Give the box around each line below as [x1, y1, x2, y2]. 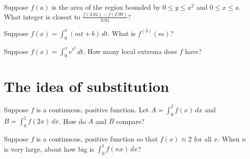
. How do [58, 116, 86, 126]
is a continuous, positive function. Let [36, 104, 149, 114]
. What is [107, 28, 136, 38]
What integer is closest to [4, 11, 80, 21]
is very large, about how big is [4, 143, 94, 154]
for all [193, 134, 212, 144]
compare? [116, 116, 145, 126]
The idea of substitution [4, 76, 169, 96]
